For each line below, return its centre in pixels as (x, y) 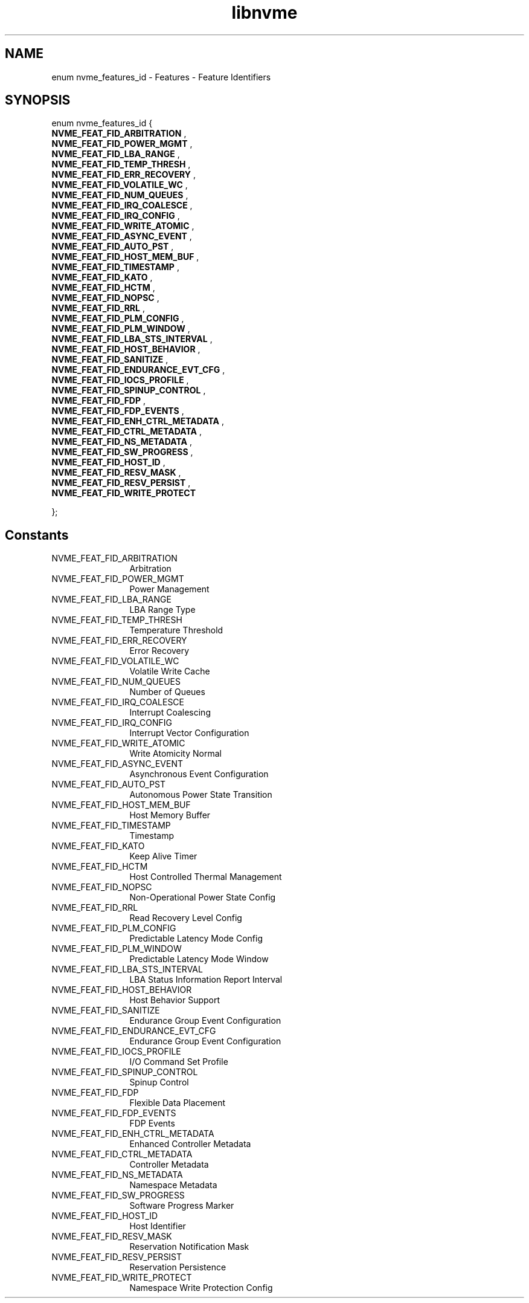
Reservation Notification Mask (189, 1247)
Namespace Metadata (173, 1185)
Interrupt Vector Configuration (189, 733)
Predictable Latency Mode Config (196, 939)
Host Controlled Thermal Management (206, 877)
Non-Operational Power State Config (203, 897)
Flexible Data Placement (178, 1103)
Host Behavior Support (175, 1000)
